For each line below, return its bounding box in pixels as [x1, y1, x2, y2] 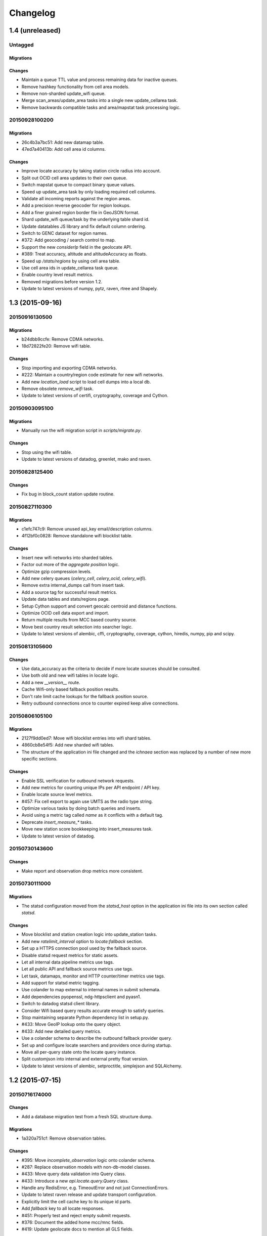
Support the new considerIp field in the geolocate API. [21, 244, 132, 250]
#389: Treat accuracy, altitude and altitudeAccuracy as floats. [21, 251, 147, 257]
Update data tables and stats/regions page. [21, 596, 110, 602]
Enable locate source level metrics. [21, 792, 93, 797]
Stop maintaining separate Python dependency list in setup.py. [21, 1015, 149, 1020]
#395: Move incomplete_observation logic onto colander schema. [21, 1157, 155, 1163]
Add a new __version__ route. [21, 679, 81, 685]
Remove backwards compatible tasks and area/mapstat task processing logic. [21, 104, 181, 110]
